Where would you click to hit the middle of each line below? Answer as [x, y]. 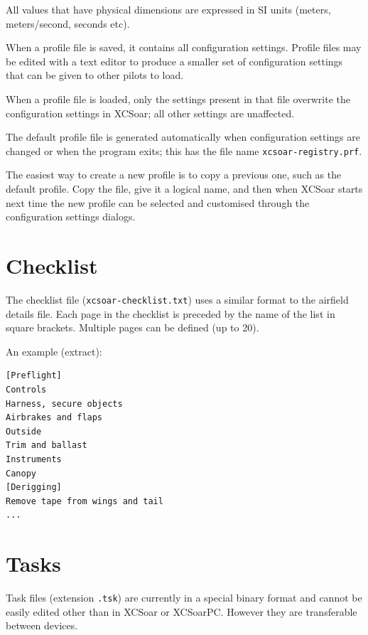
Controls [26, 389]
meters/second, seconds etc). [68, 23]
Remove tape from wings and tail [85, 501]
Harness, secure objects [64, 404]
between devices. [42, 625]
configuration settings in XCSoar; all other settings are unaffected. [150, 113]
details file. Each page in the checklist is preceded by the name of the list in [171, 313]
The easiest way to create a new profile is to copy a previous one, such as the [174, 175]
